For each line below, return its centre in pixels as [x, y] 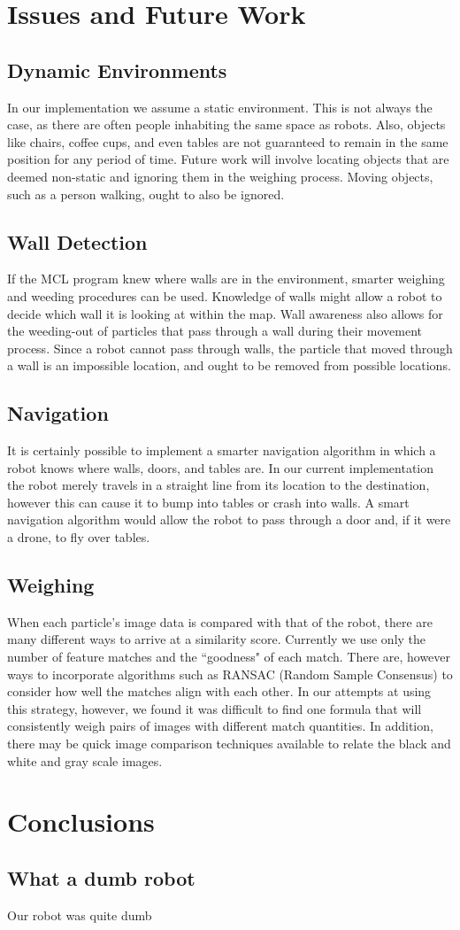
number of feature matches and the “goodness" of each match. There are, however [229, 657]
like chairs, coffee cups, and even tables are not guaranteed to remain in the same [228, 141]
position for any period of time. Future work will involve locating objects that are [228, 159]
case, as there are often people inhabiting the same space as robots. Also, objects [226, 124]
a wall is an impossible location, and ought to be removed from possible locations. [229, 365]
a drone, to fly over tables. [79, 537]
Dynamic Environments [117, 70]
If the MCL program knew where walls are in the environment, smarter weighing [226, 279]
